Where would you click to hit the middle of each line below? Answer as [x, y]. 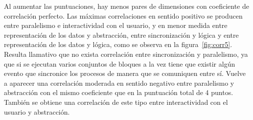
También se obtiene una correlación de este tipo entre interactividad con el [116, 102]
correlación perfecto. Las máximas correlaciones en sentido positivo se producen [123, 15]
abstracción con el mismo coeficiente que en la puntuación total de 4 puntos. [119, 92]
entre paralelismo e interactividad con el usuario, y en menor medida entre [116, 25]
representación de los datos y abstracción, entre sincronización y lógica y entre [121, 35]
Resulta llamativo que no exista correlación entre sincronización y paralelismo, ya [126, 54]
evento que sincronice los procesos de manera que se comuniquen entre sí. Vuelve [125, 73]
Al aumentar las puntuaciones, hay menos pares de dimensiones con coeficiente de [126, 6]
